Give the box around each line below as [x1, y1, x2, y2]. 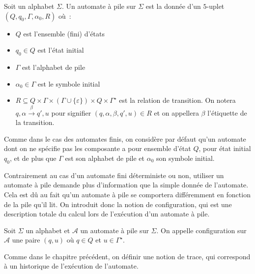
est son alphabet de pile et [65, 152, 144, 163]
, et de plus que [9, 152, 57, 163]
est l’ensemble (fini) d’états [23, 28, 105, 38]
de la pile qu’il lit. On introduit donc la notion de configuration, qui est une [4, 199, 232, 209]
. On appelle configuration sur [156, 225, 247, 235]
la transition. [15, 117, 55, 127]
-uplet [206, 1, 225, 11]
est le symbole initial [37, 78, 100, 89]
